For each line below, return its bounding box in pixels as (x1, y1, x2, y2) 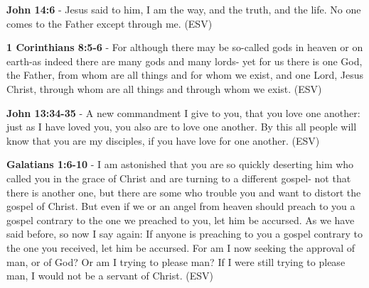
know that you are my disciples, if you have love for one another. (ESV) (6, 133, 320, 148)
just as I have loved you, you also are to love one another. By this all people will (6, 119, 357, 134)
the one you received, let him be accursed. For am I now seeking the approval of (6, 240, 355, 255)
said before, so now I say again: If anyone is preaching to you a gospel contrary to (6, 226, 363, 241)
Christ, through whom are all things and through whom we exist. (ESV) (6, 81, 322, 96)
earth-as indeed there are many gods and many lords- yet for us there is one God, (6, 53, 363, 68)
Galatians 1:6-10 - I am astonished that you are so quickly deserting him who (6, 157, 354, 172)
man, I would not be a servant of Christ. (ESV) (6, 268, 213, 283)
